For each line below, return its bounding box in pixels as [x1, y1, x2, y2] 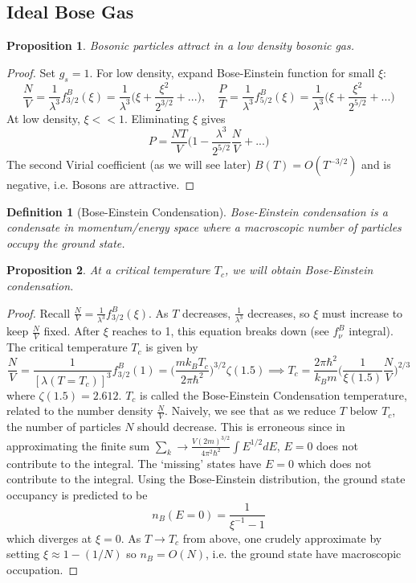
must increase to [321, 304, 403, 321]
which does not [297, 454, 372, 471]
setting [6, 545, 40, 562]
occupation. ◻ [6, 560, 79, 577]
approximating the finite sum [6, 437, 150, 454]
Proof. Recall [6, 304, 71, 321]
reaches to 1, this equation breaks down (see [112, 322, 329, 339]
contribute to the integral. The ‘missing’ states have [6, 454, 262, 471]
